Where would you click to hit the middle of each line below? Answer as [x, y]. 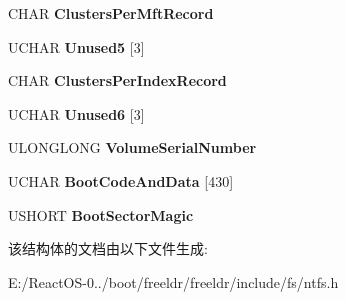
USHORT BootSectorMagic [101, 214]
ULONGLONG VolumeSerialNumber [132, 147]
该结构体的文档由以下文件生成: [108, 248]
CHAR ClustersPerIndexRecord [117, 80]
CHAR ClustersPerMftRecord [111, 13]
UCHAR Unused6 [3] [76, 113]
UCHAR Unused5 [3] [76, 46]
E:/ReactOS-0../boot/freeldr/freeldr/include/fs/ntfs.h [173, 281]
